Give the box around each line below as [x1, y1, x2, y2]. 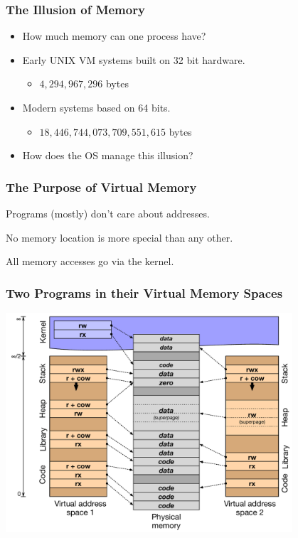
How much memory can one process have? [22, 28, 206, 43]
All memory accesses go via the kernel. [6, 254, 174, 269]
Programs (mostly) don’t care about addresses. [6, 206, 210, 220]
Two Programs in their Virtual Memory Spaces [6, 284, 283, 301]
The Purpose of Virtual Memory [6, 178, 197, 195]
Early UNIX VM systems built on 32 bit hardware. [22, 52, 245, 67]
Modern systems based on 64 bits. [22, 100, 171, 114]
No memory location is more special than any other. [6, 230, 233, 244]
